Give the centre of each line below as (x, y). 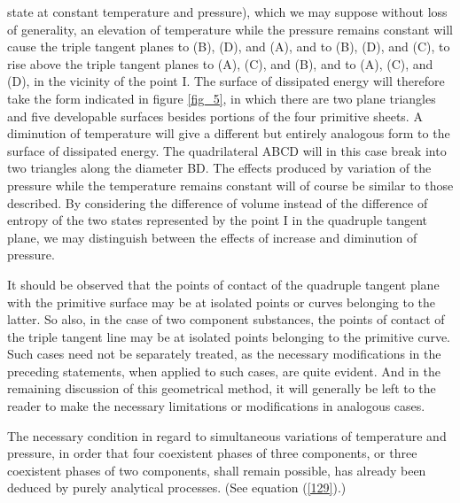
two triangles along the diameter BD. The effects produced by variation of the (219, 168)
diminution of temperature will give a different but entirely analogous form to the (229, 133)
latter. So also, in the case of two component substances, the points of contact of (226, 319)
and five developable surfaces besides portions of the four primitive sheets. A (215, 116)
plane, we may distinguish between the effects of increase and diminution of (212, 237)
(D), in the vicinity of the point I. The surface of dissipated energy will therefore (226, 81)
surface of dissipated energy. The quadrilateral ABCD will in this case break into (227, 150)
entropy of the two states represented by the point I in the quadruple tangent (218, 220)
